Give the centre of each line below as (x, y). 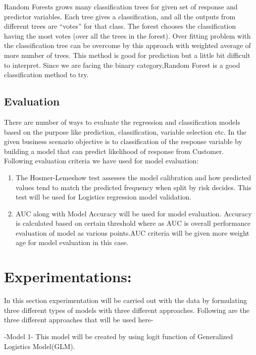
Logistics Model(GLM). (40, 346)
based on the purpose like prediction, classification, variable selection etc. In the (125, 131)
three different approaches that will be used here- (79, 320)
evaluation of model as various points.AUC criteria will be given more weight (132, 232)
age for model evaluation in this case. (72, 242)
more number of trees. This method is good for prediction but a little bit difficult (127, 55)
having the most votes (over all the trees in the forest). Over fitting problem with (128, 35)
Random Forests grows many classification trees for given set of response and (121, 6)
